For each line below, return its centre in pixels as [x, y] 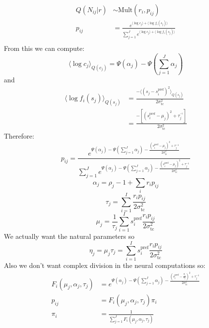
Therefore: [19, 136]
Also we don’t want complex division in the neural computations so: [105, 265]
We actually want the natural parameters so [69, 236]
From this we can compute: [44, 48]
